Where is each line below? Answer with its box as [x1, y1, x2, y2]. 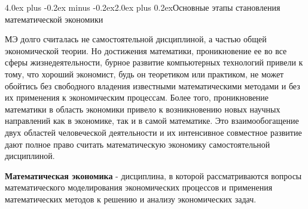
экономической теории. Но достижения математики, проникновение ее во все [5, 44, 287, 57]
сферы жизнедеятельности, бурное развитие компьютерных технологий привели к [5, 56, 303, 68]
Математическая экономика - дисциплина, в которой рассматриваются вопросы [5, 169, 302, 182]
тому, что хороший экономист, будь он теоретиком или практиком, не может [5, 67, 284, 80]
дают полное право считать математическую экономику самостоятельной [5, 138, 270, 150]
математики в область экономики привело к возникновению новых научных [5, 102, 280, 115]
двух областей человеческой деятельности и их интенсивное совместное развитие [5, 126, 302, 138]
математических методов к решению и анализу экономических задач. [5, 192, 257, 205]
